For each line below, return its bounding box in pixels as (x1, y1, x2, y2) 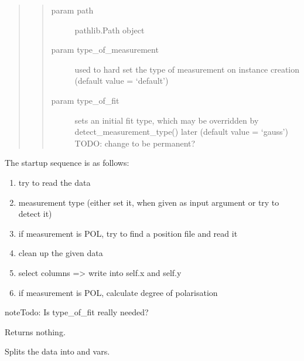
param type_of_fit (51, 94, 119, 106)
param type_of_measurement (51, 43, 159, 56)
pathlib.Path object (74, 23, 145, 36)
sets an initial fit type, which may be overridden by (74, 114, 259, 126)
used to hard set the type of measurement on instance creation (74, 63, 300, 75)
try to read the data (18, 176, 91, 188)
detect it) (18, 207, 52, 220)
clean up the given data (18, 247, 103, 259)
